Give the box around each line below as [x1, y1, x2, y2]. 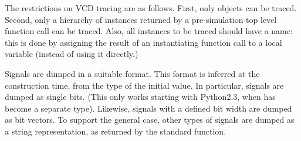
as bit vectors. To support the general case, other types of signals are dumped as [5, 113, 295, 126]
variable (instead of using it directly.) [5, 48, 138, 60]
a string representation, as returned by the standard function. [5, 125, 226, 137]
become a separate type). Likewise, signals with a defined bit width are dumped [5, 102, 292, 114]
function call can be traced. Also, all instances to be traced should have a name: [5, 25, 293, 37]
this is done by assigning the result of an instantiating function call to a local [5, 36, 282, 48]
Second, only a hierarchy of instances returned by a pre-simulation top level [5, 13, 277, 25]
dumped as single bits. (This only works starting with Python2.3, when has [5, 90, 276, 103]
